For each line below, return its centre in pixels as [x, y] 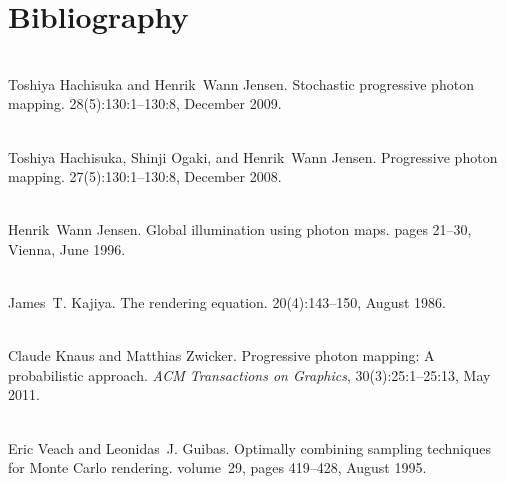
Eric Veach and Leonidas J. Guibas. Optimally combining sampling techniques [249, 447]
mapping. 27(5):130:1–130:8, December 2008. [145, 176]
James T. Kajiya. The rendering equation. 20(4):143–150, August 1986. [227, 302]
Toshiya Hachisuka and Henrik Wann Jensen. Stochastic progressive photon [241, 83]
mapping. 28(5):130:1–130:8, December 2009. [145, 103]
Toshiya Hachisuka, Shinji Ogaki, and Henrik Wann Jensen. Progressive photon [253, 156]
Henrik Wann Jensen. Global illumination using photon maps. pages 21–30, [240, 229]
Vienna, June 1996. [67, 248]
